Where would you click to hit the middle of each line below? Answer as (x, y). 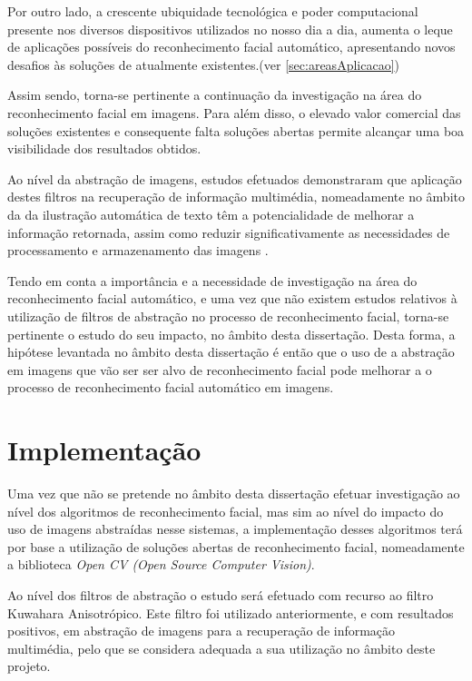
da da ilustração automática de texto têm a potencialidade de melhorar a (211, 214)
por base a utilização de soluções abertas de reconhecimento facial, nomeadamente (236, 546)
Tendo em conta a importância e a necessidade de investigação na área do (212, 280)
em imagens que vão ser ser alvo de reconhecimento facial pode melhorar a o (220, 369)
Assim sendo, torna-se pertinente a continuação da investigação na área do (215, 95)
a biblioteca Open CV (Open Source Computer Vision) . (161, 564)
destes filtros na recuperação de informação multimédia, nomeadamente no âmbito (236, 197)
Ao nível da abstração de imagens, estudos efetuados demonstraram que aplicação (235, 178)
